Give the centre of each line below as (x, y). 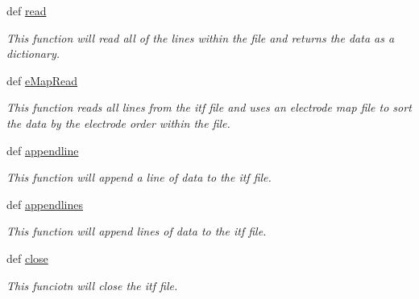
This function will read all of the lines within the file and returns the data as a (201, 37)
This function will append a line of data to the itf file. (139, 177)
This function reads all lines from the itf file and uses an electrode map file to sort (209, 107)
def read (27, 10)
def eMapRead (42, 80)
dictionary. (33, 53)
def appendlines (45, 204)
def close (27, 258)
